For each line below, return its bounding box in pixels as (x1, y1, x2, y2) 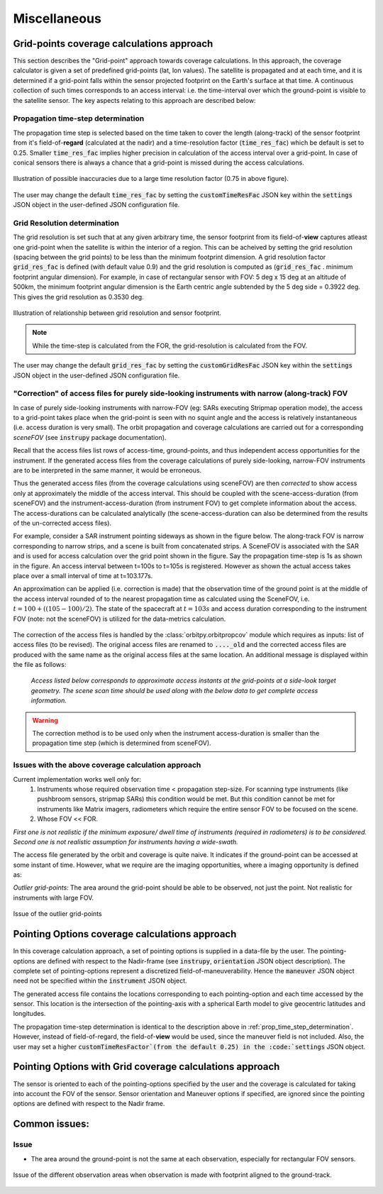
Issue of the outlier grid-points (13, 910, 102, 918)
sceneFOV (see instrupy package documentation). (13, 433, 167, 441)
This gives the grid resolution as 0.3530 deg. (13, 292, 145, 301)
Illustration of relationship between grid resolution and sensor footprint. (13, 309, 221, 317)
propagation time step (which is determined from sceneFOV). (32, 739, 212, 748)
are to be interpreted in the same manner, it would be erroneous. (13, 466, 202, 475)
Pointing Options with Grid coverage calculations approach (13, 1061, 280, 1073)
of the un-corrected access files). (13, 519, 112, 527)
